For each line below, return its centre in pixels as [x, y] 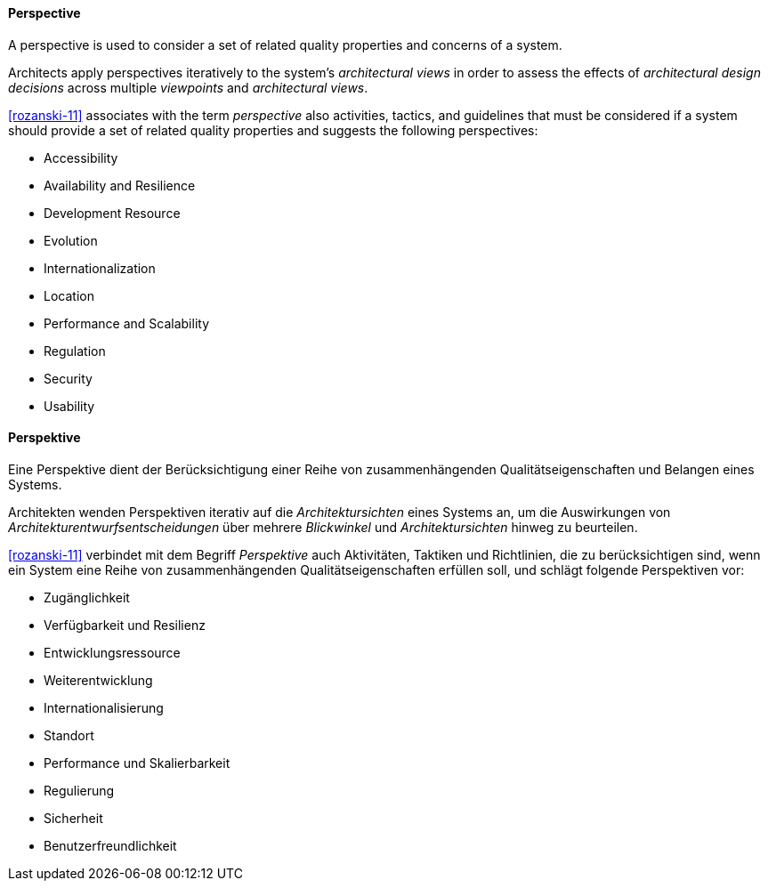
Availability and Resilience [120, 185]
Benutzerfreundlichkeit [110, 845]
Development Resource [112, 213]
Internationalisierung [104, 707]
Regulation [75, 351]
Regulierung [79, 790]
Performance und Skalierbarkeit [137, 763]
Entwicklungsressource [112, 652]
